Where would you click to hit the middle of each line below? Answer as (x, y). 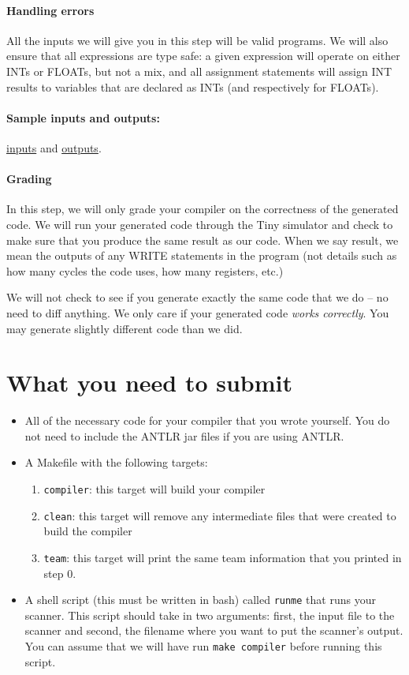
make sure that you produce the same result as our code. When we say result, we (203, 240)
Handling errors (50, 10)
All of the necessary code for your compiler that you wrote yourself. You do (207, 420)
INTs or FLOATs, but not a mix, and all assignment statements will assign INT (199, 71)
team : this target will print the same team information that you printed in (223, 557)
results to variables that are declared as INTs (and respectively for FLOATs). (193, 86)
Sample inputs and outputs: (83, 117)
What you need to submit (150, 382)
